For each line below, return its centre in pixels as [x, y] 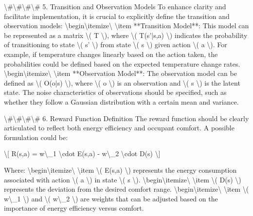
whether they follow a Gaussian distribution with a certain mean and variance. [121, 101]
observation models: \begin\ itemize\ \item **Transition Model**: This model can [126, 26]
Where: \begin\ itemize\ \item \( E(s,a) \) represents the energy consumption [120, 170]
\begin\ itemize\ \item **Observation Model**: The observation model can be [120, 73]
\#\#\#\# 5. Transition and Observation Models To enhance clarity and [115, 6]
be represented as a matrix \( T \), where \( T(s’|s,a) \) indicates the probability [126, 35]
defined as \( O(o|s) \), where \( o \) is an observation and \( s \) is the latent [122, 82]
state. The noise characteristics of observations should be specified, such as [115, 92]
